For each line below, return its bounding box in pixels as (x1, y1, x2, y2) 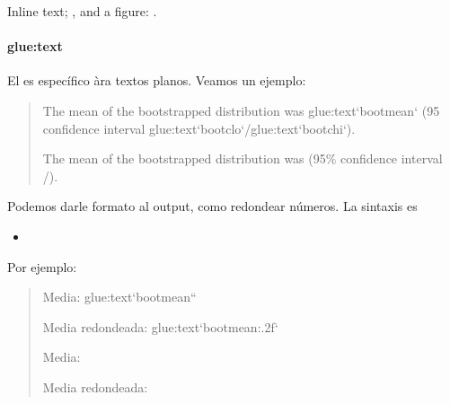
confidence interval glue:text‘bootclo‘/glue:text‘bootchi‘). (42, 119, 356, 137)
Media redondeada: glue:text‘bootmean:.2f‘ (42, 317, 279, 336)
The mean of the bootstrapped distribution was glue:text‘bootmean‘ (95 (42, 101, 440, 119)
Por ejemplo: (7, 257, 77, 276)
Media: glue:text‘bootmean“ (42, 287, 197, 306)
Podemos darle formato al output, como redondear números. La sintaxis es (7, 197, 418, 215)
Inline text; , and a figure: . (7, 2, 157, 20)
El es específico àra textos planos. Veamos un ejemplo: (7, 71, 306, 90)
